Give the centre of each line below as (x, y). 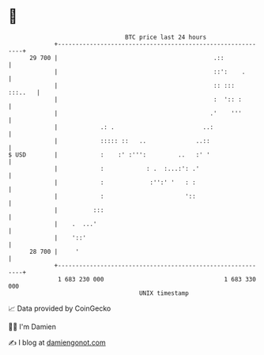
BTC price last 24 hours (166, 37)
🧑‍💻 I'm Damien (32, 327)
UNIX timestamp (164, 293)
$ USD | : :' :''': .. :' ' (109, 155)
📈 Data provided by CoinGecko (60, 308)
